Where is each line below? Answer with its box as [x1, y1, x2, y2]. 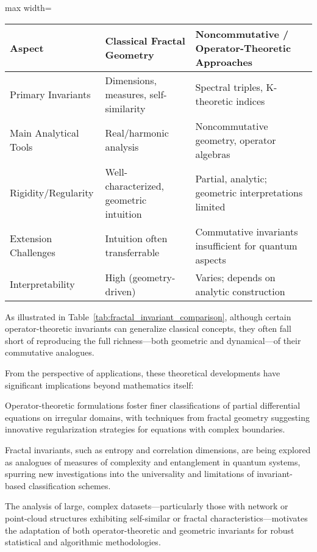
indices [236, 94, 265, 109]
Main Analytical [10, 126, 79, 140]
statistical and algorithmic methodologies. [5, 536, 161, 548]
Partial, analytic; [195, 171, 268, 186]
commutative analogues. [5, 346, 94, 359]
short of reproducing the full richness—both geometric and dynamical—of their [5, 334, 301, 346]
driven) [105, 284, 136, 298]
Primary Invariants [10, 87, 91, 101]
